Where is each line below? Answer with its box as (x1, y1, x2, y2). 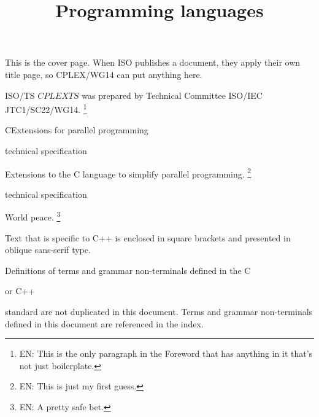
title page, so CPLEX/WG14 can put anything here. (5, 68, 202, 80)
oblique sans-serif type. (5, 243, 91, 256)
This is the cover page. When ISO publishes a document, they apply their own (5, 56, 301, 69)
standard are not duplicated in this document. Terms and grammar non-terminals (5, 305, 313, 318)
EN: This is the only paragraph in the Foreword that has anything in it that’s (19, 347, 313, 360)
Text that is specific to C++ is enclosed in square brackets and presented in (5, 231, 291, 244)
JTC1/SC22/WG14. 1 (5, 101, 87, 115)
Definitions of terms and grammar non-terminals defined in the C (5, 263, 251, 276)
